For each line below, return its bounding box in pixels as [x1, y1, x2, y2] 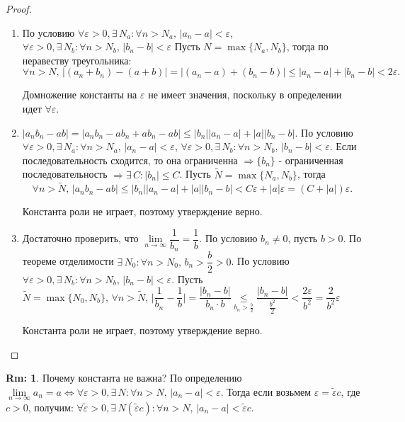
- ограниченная [278, 152, 343, 167]
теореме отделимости [22, 253, 114, 268]
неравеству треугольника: [22, 52, 132, 67]
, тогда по [286, 39, 329, 54]
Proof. [6, 1, 32, 16]
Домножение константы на [22, 87, 137, 102]
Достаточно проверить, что [22, 231, 139, 246]
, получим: [28, 399, 74, 414]
